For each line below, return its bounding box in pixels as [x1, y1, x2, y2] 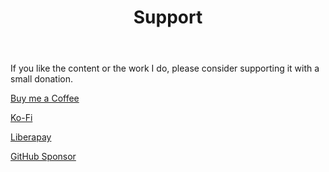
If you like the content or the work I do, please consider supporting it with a [10, 62, 320, 75]
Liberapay [10, 131, 52, 143]
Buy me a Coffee [10, 92, 80, 105]
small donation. [10, 73, 74, 85]
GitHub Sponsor [10, 151, 77, 163]
